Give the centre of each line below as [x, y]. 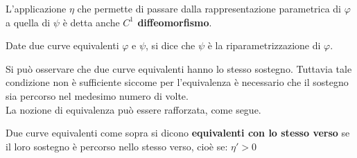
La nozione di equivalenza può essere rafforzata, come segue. [133, 109]
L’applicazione [36, 8]
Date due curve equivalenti [62, 45]
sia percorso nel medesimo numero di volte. [97, 95]
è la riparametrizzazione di [264, 45]
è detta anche [91, 22]
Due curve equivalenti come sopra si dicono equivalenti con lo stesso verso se [178, 133]
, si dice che [171, 45]
